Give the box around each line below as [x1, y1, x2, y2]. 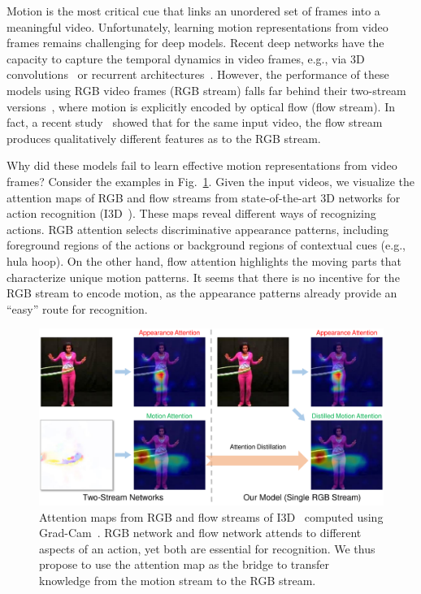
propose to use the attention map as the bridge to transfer [39, 556, 330, 573]
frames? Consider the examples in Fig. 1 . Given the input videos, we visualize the [7, 172, 415, 189]
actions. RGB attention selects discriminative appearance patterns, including [7, 220, 388, 237]
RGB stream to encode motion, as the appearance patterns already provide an [7, 284, 397, 301]
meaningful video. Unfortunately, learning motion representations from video [7, 18, 388, 35]
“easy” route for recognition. [7, 300, 148, 317]
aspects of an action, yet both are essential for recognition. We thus [39, 540, 375, 557]
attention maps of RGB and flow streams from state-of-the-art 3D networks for [7, 189, 401, 206]
